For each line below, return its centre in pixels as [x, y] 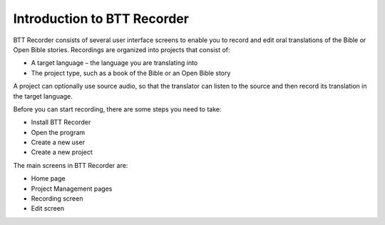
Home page [48, 179]
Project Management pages [72, 189]
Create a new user [58, 142]
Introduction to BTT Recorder [101, 19]
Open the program [58, 132]
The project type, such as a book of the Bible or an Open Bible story [131, 73]
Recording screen [57, 199]
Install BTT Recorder [61, 122]
